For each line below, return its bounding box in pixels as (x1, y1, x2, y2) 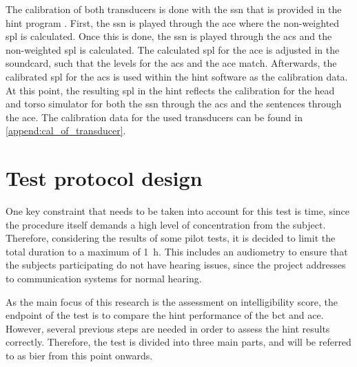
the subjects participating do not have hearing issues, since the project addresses (6, 258, 346, 272)
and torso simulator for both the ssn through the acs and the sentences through (6, 96, 342, 111)
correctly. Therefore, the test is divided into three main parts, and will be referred (6, 335, 351, 349)
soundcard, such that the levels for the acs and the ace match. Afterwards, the (6, 56, 337, 70)
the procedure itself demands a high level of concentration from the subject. (6, 217, 326, 231)
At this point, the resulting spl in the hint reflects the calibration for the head (6, 83, 335, 97)
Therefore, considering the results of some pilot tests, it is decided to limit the (6, 231, 336, 245)
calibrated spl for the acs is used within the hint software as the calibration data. (6, 69, 348, 83)
